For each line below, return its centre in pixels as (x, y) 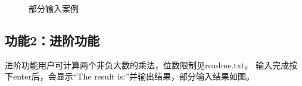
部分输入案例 (54, 8)
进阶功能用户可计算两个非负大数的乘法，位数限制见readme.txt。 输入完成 (147, 64)
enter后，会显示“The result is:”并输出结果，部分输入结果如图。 (134, 76)
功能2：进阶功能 (52, 40)
